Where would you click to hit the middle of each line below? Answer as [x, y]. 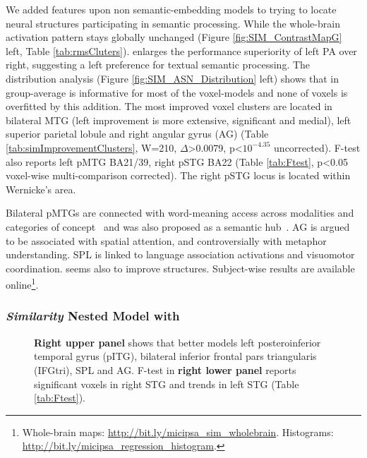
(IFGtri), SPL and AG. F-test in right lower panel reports [165, 369]
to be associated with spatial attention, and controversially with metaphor [166, 240]
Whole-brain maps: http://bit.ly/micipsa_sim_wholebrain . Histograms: [178, 432]
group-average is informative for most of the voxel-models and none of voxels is [177, 92]
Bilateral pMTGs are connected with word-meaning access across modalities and [180, 213]
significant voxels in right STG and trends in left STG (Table [167, 384]
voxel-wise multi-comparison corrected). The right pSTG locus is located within [178, 175]
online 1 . [22, 283]
